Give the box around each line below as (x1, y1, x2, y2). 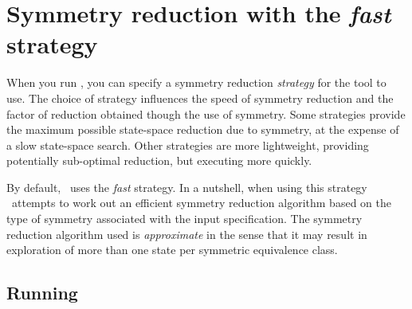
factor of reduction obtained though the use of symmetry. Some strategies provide (6, 105, 406, 122)
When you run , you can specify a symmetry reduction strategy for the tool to (6, 74, 386, 91)
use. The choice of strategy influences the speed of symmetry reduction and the (6, 89, 394, 106)
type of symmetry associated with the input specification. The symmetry (6, 210, 363, 227)
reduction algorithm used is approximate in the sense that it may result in (6, 225, 367, 242)
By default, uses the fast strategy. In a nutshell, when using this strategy (6, 178, 367, 195)
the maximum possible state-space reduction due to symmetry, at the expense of (6, 121, 399, 138)
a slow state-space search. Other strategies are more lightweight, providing (6, 136, 369, 153)
